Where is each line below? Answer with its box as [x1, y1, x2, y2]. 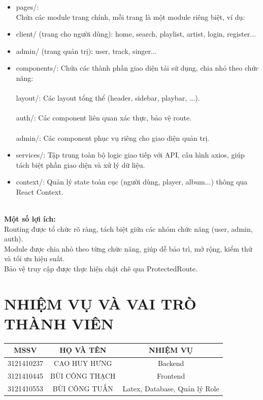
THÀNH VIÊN [4, 313, 114, 334]
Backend [157, 358, 184, 368]
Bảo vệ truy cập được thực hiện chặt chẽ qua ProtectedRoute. [4, 263, 198, 274]
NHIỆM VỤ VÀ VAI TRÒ [4, 293, 196, 314]
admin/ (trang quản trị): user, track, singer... [16, 45, 157, 56]
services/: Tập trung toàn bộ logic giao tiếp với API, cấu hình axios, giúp [16, 149, 245, 160]
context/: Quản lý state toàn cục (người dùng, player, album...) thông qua [16, 176, 248, 187]
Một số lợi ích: [4, 213, 56, 224]
